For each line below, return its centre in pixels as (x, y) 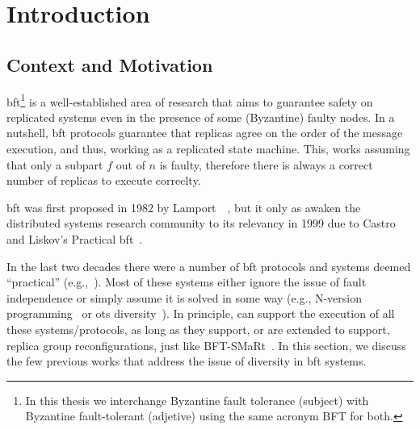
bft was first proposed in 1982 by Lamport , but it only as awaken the (184, 207)
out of (130, 164)
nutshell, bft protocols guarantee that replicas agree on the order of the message (205, 133)
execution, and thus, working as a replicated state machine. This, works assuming (208, 149)
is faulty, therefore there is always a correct (266, 164)
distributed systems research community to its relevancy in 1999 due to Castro (201, 223)
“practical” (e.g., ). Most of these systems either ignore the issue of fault (187, 282)
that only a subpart (55, 164)
